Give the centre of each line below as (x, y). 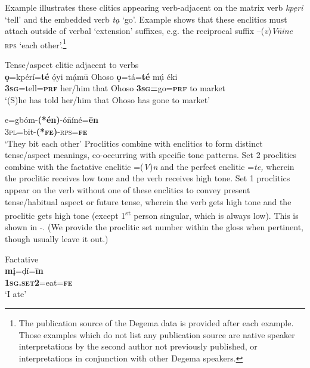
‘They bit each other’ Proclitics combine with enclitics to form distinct (134, 143)
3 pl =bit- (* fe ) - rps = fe (46, 131)
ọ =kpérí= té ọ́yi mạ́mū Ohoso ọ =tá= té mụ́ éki (91, 76)
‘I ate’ (16, 294)
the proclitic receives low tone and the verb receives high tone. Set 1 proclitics (148, 178)
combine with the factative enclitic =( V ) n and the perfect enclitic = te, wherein (150, 166)
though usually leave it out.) (57, 239)
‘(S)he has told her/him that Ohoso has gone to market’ (108, 99)
